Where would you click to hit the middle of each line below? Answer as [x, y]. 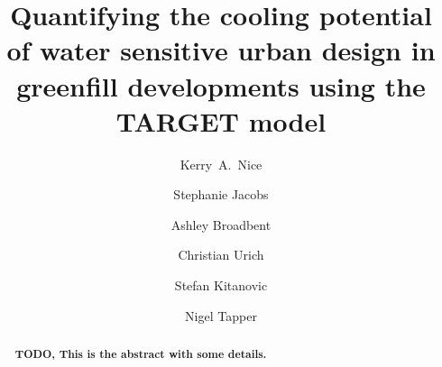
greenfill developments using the [221, 85]
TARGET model [221, 120]
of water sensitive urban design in [221, 50]
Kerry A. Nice [221, 164]
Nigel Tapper [221, 315]
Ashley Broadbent [221, 224]
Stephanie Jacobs [221, 194]
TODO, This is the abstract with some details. [141, 354]
